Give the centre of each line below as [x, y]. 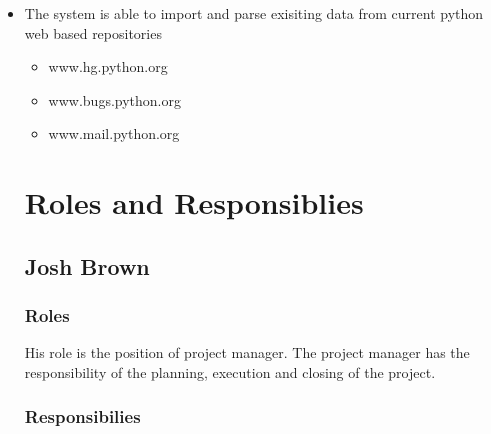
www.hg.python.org [108, 66]
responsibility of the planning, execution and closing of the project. [230, 371]
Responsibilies [82, 416]
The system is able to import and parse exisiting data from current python [254, 13]
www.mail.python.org [114, 133]
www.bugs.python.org [114, 99]
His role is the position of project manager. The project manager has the [247, 352]
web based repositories [93, 32]
